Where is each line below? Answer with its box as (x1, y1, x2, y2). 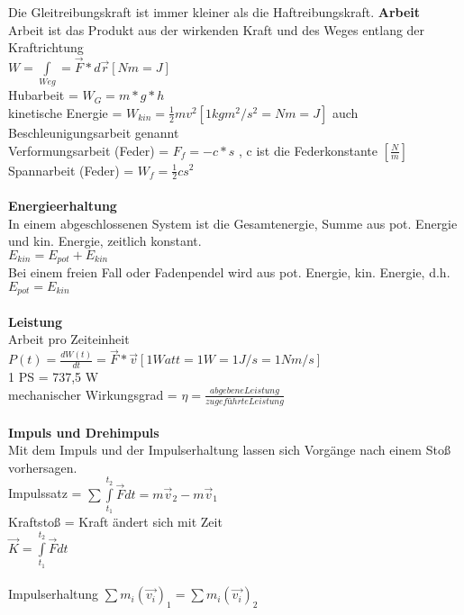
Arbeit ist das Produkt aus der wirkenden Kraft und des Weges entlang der (8, 20, 425, 39)
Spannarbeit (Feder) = (8, 160, 134, 179)
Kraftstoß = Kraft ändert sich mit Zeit (8, 512, 223, 531)
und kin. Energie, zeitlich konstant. (8, 231, 202, 250)
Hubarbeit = (8, 86, 78, 104)
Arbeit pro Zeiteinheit (8, 330, 130, 348)
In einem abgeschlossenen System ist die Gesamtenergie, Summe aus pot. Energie (8, 213, 458, 232)
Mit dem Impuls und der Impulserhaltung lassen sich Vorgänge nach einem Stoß (8, 440, 450, 459)
